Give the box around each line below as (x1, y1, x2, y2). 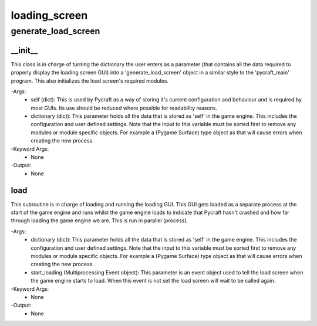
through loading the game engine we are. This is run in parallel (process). (11, 217, 188, 224)
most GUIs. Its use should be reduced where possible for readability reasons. (31, 104, 218, 111)
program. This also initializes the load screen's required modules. (11, 77, 169, 84)
